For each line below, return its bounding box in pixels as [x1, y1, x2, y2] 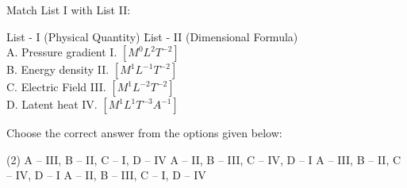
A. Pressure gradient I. [6, 44, 117, 60]
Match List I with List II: [6, 2, 131, 17]
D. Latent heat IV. [6, 96, 98, 113]
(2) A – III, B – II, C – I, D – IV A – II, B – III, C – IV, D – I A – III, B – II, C [6, 151, 401, 167]
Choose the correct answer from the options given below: [6, 125, 282, 141]
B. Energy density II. [6, 61, 109, 78]
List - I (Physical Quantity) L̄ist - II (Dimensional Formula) [6, 28, 298, 44]
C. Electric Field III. [6, 79, 106, 95]
